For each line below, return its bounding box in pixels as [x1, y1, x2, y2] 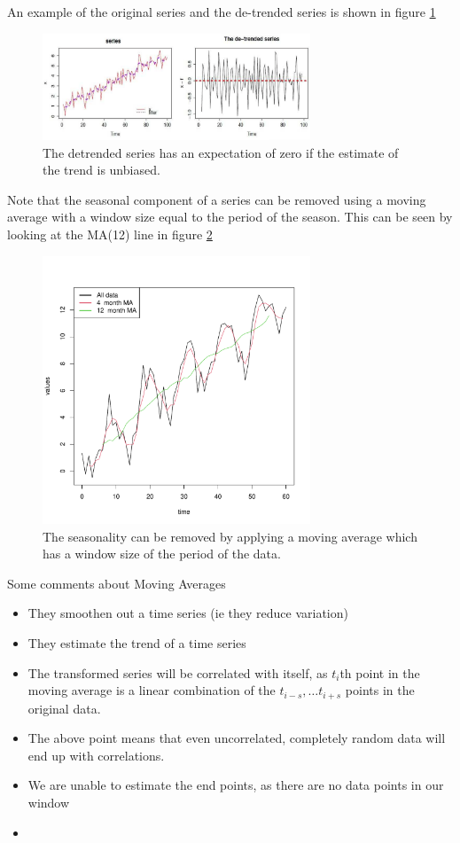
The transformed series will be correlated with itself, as [27, 663, 328, 682]
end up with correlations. [27, 745, 165, 764]
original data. [27, 699, 101, 717]
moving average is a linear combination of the [27, 681, 276, 699]
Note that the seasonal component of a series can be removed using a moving [7, 190, 426, 208]
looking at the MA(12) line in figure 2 [7, 225, 213, 244]
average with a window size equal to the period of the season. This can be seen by [7, 207, 453, 226]
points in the [345, 681, 415, 699]
